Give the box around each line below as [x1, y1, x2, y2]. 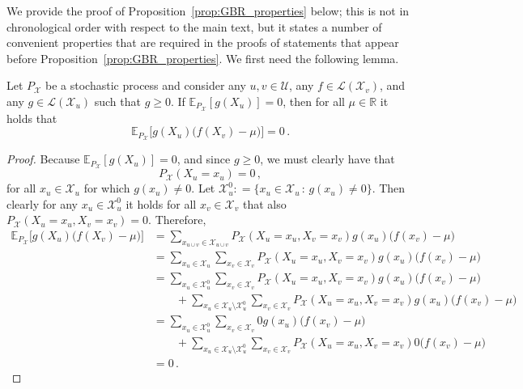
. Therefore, [148, 211, 206, 228]
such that [94, 92, 141, 109]
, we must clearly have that [260, 150, 395, 167]
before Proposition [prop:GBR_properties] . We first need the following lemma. [6, 49, 399, 66]
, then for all [283, 92, 345, 109]
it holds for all [125, 195, 197, 212]
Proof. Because [6, 150, 80, 167]
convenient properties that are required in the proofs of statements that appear [6, 34, 399, 51]
